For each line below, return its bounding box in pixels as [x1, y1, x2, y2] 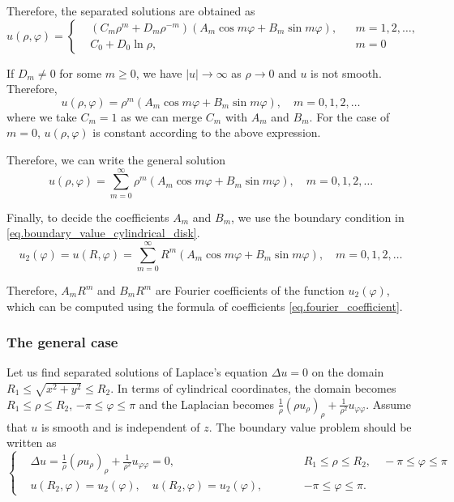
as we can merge [121, 108, 203, 125]
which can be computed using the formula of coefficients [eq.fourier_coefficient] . [6, 297, 403, 314]
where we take [6, 108, 77, 125]
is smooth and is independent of [41, 418, 200, 435]
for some [59, 64, 102, 81]
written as [6, 434, 57, 451]
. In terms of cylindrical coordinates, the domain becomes [110, 380, 396, 396]
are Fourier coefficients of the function [155, 282, 345, 298]
